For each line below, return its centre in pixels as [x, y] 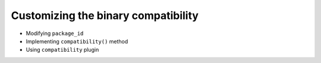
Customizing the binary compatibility [105, 15]
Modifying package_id [55, 33]
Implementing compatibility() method [77, 41]
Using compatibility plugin [62, 50]
